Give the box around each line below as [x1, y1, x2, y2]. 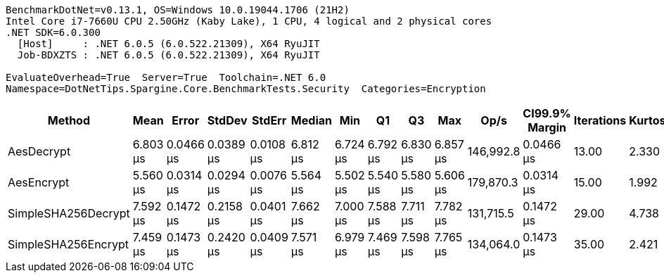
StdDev [207, 113, 248, 127]
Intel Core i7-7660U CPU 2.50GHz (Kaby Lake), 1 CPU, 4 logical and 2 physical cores [6, 15, 492, 27]
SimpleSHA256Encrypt [8, 237, 129, 251]
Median [290, 113, 332, 127]
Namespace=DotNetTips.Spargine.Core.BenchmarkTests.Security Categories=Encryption [6, 83, 486, 94]
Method [47, 113, 91, 127]
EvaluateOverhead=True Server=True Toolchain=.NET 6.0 [6, 72, 326, 83]
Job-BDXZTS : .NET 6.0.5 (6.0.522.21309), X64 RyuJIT [17, 49, 320, 61]
